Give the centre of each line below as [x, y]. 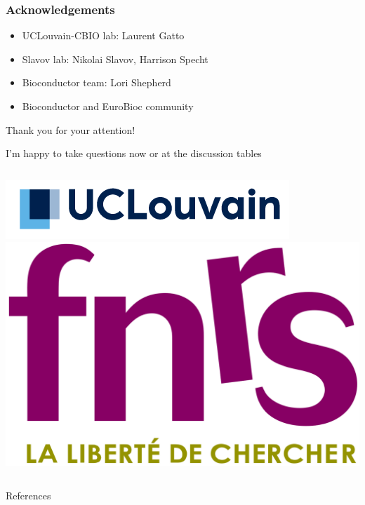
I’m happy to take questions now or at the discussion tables [134, 153]
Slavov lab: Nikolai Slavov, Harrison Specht [115, 59]
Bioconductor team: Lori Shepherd [97, 82]
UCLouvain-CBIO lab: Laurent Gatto [103, 35]
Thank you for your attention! [71, 129]
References [28, 495]
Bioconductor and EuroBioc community [108, 106]
